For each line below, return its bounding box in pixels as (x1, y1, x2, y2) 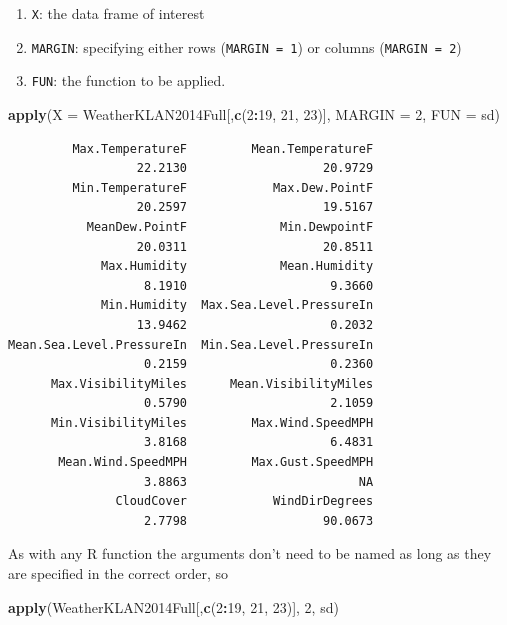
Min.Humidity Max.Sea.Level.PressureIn (101, 298, 374, 313)
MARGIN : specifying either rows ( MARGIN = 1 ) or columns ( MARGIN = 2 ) (31, 36, 462, 57)
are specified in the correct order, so (8, 563, 229, 584)
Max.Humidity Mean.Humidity (101, 259, 374, 274)
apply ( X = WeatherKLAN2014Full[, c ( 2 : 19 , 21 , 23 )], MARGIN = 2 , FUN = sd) (8, 103, 501, 124)
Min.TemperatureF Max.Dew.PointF (72, 180, 374, 195)
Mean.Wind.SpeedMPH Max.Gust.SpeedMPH (58, 455, 374, 470)
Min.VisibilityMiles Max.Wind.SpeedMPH (50, 415, 374, 430)
